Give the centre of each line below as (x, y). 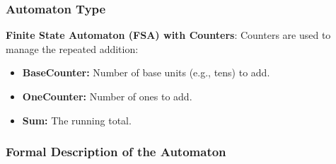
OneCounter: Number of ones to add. (107, 96)
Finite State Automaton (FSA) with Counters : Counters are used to (168, 35)
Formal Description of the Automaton (116, 152)
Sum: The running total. (77, 120)
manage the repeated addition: (72, 48)
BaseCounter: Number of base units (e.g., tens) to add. (146, 72)
